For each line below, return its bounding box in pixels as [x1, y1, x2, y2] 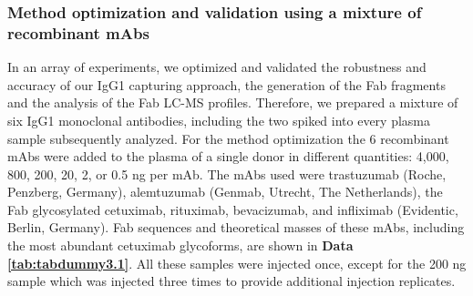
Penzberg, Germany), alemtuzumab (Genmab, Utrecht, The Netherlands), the [7, 182, 443, 201]
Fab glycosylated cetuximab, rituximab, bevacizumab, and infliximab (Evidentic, [7, 199, 458, 219]
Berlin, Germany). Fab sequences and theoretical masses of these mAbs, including [7, 218, 465, 237]
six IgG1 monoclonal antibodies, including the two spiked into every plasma [7, 110, 431, 129]
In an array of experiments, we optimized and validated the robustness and [7, 57, 427, 77]
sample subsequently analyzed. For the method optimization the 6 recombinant [7, 128, 449, 148]
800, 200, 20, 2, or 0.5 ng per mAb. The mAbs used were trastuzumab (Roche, [7, 164, 447, 183]
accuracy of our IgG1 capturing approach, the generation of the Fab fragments [7, 75, 446, 94]
